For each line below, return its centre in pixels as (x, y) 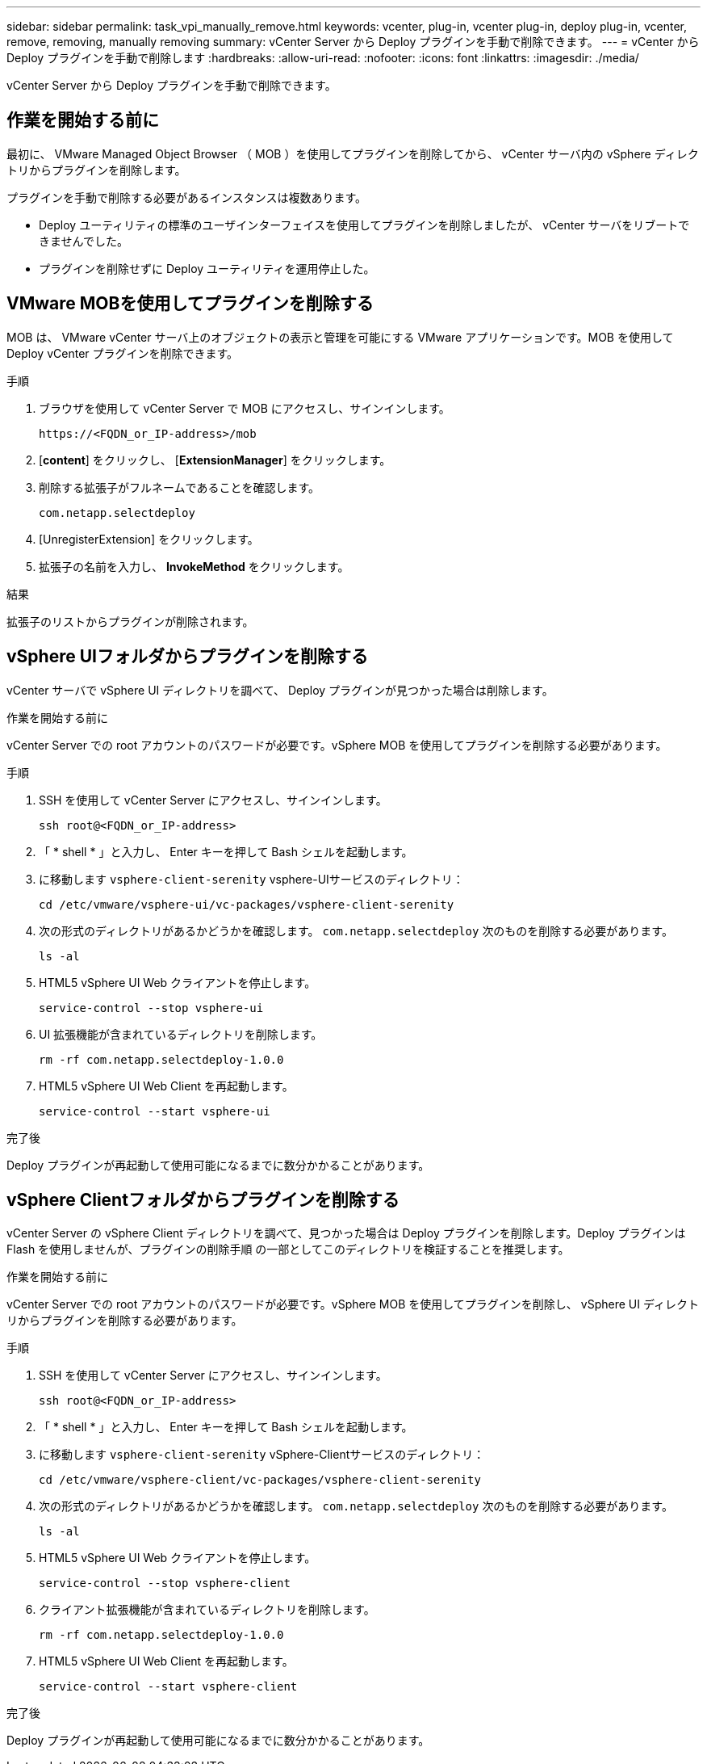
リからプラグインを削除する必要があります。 (125, 1321)
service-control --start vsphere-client (168, 1687)
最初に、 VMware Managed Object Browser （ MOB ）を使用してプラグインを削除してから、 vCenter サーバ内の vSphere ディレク (353, 153)
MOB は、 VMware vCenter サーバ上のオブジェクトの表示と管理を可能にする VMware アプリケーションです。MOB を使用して (340, 337)
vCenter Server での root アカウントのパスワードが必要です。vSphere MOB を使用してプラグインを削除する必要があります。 (337, 745)
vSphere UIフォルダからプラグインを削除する (187, 657)
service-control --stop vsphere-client (165, 1583)
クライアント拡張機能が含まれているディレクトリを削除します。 (207, 1610)
